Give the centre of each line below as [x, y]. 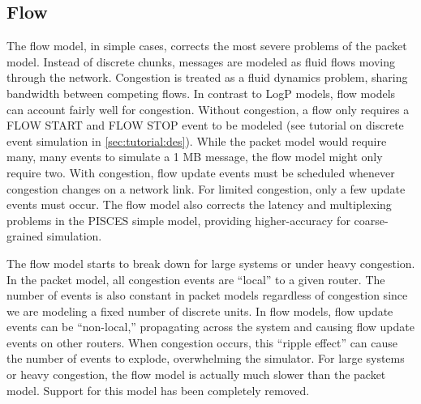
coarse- [371, 220]
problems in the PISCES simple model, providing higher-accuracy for [178, 220]
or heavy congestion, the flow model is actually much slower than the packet [196, 374]
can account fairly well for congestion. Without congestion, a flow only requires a [208, 109]
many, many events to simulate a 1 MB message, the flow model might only [195, 157]
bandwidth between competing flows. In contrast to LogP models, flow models [201, 93]
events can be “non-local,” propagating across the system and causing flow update [210, 327]
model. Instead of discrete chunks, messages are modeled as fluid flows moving [201, 61]
